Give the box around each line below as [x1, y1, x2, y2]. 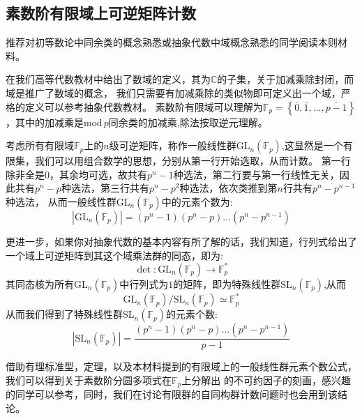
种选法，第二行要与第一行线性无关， [173, 167, 340, 181]
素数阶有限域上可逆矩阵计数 [6, 2, 196, 24]
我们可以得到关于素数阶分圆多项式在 [6, 372, 172, 387]
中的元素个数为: [161, 194, 233, 208]
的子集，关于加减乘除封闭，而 [217, 72, 354, 86]
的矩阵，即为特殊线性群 [173, 276, 281, 291]
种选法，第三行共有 [61, 181, 149, 195]
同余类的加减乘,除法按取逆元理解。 [108, 114, 268, 129]
